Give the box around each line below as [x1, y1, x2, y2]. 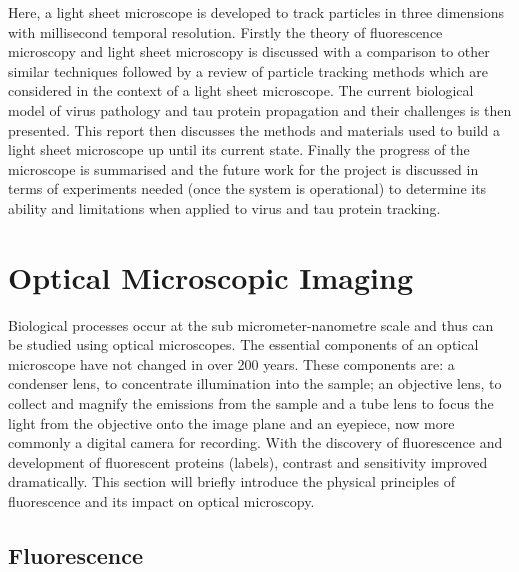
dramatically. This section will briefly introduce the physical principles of [8, 471, 455, 492]
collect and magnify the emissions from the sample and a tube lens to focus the [8, 393, 494, 414]
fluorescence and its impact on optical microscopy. [8, 491, 315, 511]
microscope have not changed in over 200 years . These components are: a [8, 353, 455, 374]
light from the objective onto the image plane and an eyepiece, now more [8, 412, 455, 433]
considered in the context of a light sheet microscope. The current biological [8, 80, 474, 101]
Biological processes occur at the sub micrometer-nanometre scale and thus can [8, 314, 494, 335]
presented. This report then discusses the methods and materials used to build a [8, 119, 500, 140]
